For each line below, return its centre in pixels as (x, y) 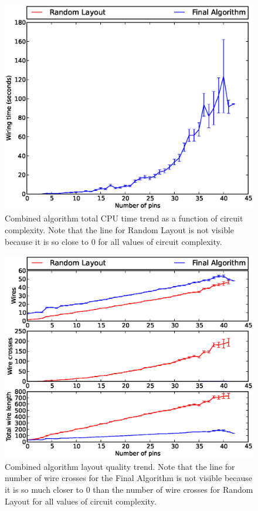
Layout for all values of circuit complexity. (81, 501)
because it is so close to (47, 241)
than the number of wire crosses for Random (173, 489)
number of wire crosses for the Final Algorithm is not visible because (129, 478)
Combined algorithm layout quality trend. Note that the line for (120, 466)
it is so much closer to (44, 489)
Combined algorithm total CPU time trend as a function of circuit (124, 218)
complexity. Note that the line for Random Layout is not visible (120, 230)
